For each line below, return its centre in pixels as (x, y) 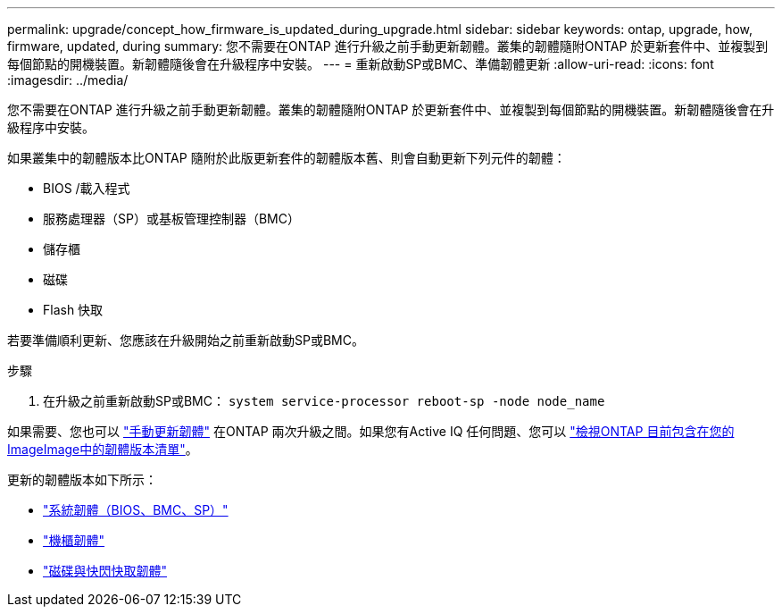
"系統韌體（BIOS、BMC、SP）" (136, 510)
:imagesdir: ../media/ (68, 80)
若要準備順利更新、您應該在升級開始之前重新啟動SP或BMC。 (186, 340)
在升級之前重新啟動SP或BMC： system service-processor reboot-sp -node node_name (324, 401)
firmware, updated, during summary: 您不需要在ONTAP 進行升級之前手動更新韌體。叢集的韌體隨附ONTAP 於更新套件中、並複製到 (388, 46)
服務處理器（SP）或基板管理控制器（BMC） (171, 219)
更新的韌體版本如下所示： (82, 479)
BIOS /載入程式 (87, 188)
